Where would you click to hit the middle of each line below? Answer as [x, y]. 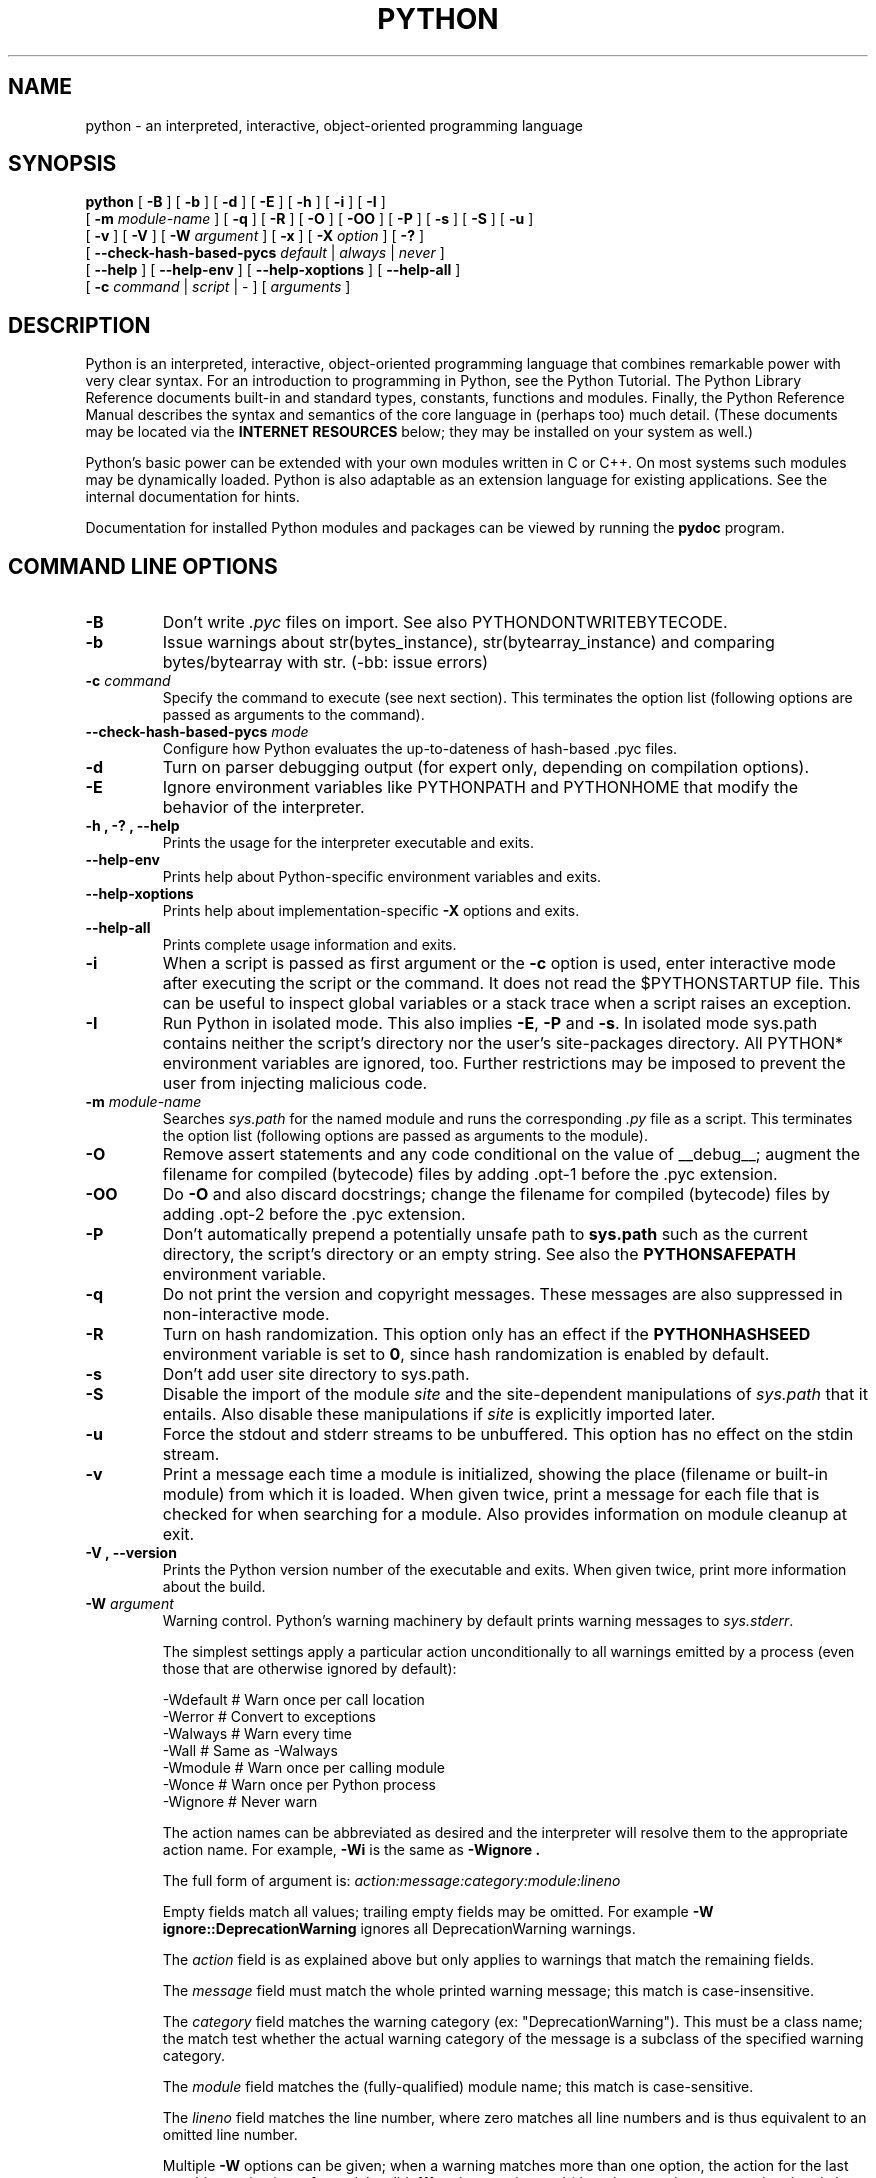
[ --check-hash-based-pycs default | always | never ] [265, 253]
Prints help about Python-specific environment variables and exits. [382, 877]
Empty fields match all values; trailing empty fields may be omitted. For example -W [438, 1912]
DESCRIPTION [79, 325]
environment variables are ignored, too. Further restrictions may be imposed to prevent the [504, 1063]
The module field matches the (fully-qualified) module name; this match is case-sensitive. [458, 2087]
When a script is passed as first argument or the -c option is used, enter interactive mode [499, 963]
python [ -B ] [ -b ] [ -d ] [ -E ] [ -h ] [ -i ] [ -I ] [235, 202]
